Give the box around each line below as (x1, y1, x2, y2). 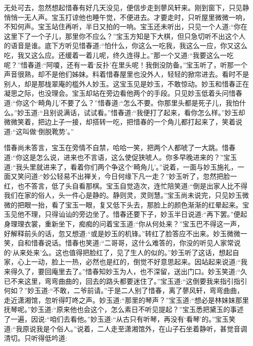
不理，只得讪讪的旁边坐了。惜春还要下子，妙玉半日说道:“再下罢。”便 (24, 209, 241, 219)
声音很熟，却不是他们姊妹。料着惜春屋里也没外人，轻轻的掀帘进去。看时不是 (4, 69, 249, 79)
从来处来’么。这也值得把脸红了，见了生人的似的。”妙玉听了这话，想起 (12, 247, 233, 257)
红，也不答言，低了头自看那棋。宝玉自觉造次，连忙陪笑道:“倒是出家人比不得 (4, 180, 248, 190)
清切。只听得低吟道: (4, 333, 67, 343)
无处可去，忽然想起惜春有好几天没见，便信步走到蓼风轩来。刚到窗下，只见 (4, 2, 242, 12)
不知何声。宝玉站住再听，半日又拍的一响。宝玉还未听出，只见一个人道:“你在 (4, 21, 248, 32)
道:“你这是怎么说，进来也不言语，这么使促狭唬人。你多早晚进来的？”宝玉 (4, 152, 237, 162)
